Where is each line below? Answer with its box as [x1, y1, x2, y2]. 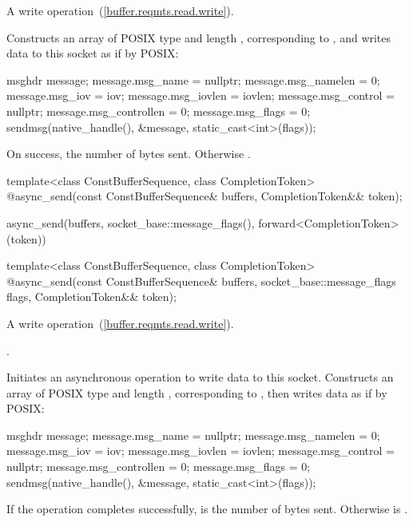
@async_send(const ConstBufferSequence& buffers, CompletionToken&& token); [6, 188, 403, 204]
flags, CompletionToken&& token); [6, 288, 177, 305]
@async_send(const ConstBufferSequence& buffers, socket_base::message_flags [6, 272, 396, 289]
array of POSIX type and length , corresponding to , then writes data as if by [6, 384, 387, 401]
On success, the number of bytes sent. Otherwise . [6, 145, 251, 162]
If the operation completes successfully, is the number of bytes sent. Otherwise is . [6, 500, 408, 517]
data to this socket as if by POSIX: [6, 45, 179, 61]
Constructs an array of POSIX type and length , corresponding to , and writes [6, 29, 391, 45]
